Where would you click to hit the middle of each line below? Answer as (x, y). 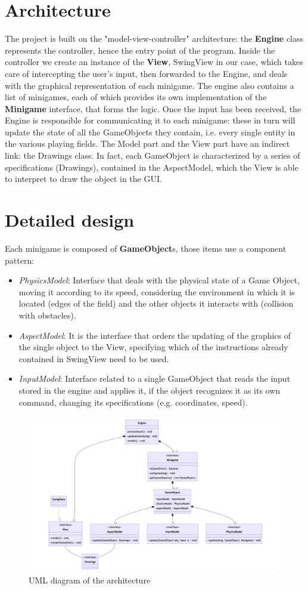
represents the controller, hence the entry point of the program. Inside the (140, 50)
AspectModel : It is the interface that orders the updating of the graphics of (155, 335)
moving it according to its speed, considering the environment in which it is (157, 291)
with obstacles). (47, 315)
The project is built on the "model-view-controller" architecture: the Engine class (154, 38)
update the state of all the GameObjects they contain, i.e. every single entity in (150, 132)
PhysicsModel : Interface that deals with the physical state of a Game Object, (159, 280)
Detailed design (70, 220)
